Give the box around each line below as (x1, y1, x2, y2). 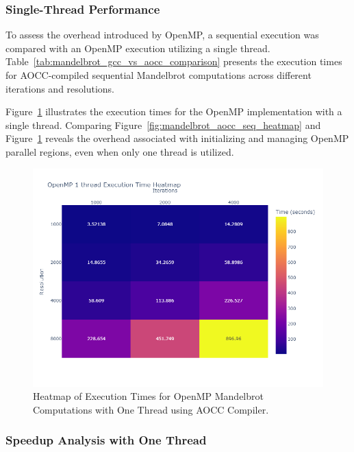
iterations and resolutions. (5, 81, 114, 95)
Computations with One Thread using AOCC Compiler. (33, 402, 269, 416)
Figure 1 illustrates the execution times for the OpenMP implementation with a (5, 104, 342, 119)
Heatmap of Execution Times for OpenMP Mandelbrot (33, 389, 264, 403)
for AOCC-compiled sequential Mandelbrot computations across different (5, 68, 312, 82)
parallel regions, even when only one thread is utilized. (5, 144, 234, 158)
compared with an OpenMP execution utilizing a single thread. (5, 40, 270, 55)
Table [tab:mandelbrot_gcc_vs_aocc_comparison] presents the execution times (5, 54, 342, 69)
